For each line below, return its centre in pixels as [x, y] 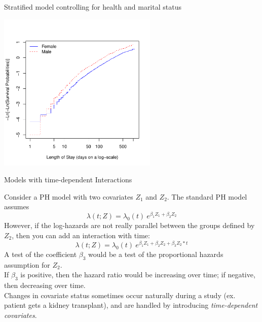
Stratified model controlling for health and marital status [93, 7]
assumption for [27, 264]
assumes [17, 206]
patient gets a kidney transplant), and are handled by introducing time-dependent [131, 305]
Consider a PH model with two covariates [69, 196]
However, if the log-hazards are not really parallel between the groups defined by [129, 225]
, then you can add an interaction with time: [81, 235]
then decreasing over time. [45, 285]
